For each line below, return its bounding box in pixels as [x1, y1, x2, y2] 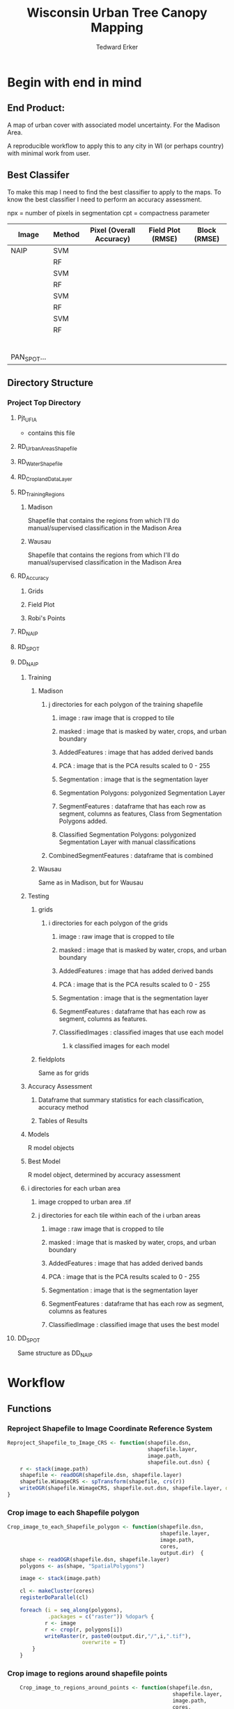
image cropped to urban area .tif [38, 1197, 132, 1206]
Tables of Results [38, 1117, 88, 1125]
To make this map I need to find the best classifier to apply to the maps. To [7, 187, 221, 196]
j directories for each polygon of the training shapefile [48, 700, 203, 708]
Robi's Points [27, 614, 66, 622]
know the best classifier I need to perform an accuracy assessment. [7, 195, 202, 204]
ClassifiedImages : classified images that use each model [58, 1028, 224, 1036]
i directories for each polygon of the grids [48, 919, 169, 927]
